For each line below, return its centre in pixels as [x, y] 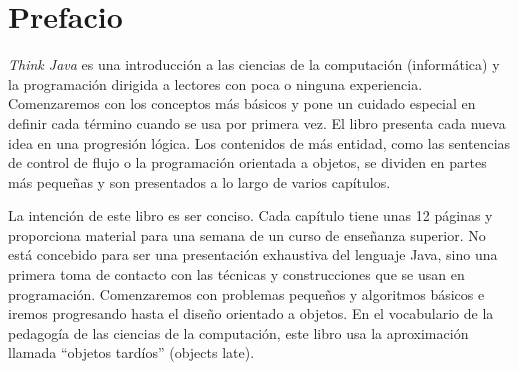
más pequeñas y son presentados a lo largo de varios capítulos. [199, 181]
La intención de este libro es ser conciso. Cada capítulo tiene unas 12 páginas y [250, 215]
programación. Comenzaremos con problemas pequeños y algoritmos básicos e [246, 293]
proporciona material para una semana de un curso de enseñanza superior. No [247, 234]
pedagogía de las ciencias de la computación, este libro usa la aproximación [238, 332]
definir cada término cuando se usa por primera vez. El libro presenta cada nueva [257, 122]
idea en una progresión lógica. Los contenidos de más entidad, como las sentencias [259, 142]
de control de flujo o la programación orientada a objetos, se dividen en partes [247, 162]
